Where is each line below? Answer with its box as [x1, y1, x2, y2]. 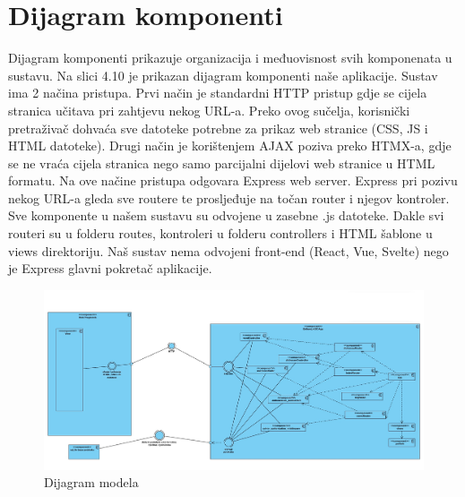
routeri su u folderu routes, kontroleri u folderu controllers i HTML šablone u [8, 224, 433, 243]
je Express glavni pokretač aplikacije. [8, 259, 212, 278]
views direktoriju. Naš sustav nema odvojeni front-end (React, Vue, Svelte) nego [8, 241, 449, 260]
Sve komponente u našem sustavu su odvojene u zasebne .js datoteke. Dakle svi [8, 206, 444, 225]
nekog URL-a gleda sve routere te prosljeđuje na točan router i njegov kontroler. [8, 188, 450, 207]
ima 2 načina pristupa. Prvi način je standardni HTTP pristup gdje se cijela [8, 83, 427, 102]
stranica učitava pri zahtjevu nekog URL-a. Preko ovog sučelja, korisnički [8, 100, 410, 119]
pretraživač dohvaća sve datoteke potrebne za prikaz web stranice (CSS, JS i [8, 118, 428, 137]
